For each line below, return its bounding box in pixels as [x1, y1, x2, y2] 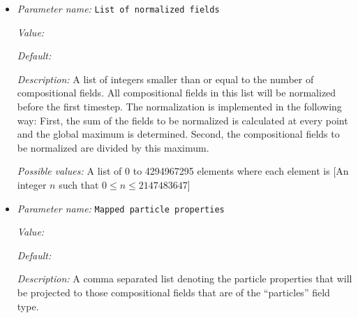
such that [59, 178, 99, 191]
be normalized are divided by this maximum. [17, 140, 209, 154]
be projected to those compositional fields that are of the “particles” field [17, 285, 330, 300]
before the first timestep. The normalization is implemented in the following [17, 99, 342, 114]
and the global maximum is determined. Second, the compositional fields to [17, 127, 340, 141]
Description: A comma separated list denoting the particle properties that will [17, 271, 352, 286]
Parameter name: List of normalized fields [17, 1, 220, 15]
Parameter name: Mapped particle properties [17, 201, 225, 215]
